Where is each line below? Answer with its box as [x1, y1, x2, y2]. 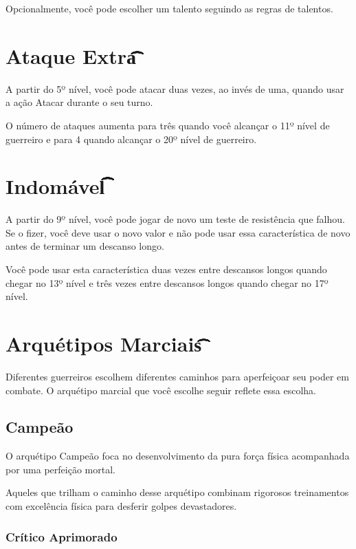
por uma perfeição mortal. [5, 462, 115, 476]
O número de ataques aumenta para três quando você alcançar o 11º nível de [5, 118, 330, 132]
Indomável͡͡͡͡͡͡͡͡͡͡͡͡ [5, 172, 105, 200]
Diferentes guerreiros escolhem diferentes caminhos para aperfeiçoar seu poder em [5, 369, 349, 383]
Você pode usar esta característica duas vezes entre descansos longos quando [5, 262, 327, 276]
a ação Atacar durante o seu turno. [5, 95, 153, 109]
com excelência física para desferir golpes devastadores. [5, 499, 237, 513]
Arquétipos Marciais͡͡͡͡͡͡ [5, 329, 202, 357]
